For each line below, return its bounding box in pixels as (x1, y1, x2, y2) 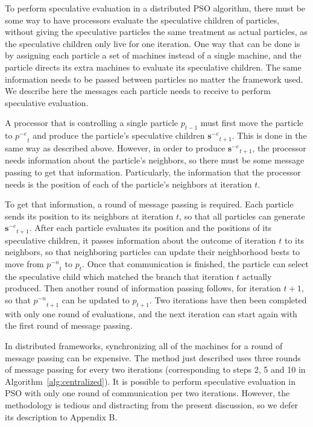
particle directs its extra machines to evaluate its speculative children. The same (5, 60, 302, 73)
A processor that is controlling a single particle (5, 116, 179, 129)
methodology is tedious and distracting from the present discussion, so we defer (5, 398, 299, 411)
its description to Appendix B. (5, 410, 118, 423)
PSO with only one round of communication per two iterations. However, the (5, 387, 290, 399)
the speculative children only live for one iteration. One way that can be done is (5, 37, 300, 49)
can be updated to (62, 293, 130, 306)
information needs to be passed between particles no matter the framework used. (5, 72, 303, 85)
